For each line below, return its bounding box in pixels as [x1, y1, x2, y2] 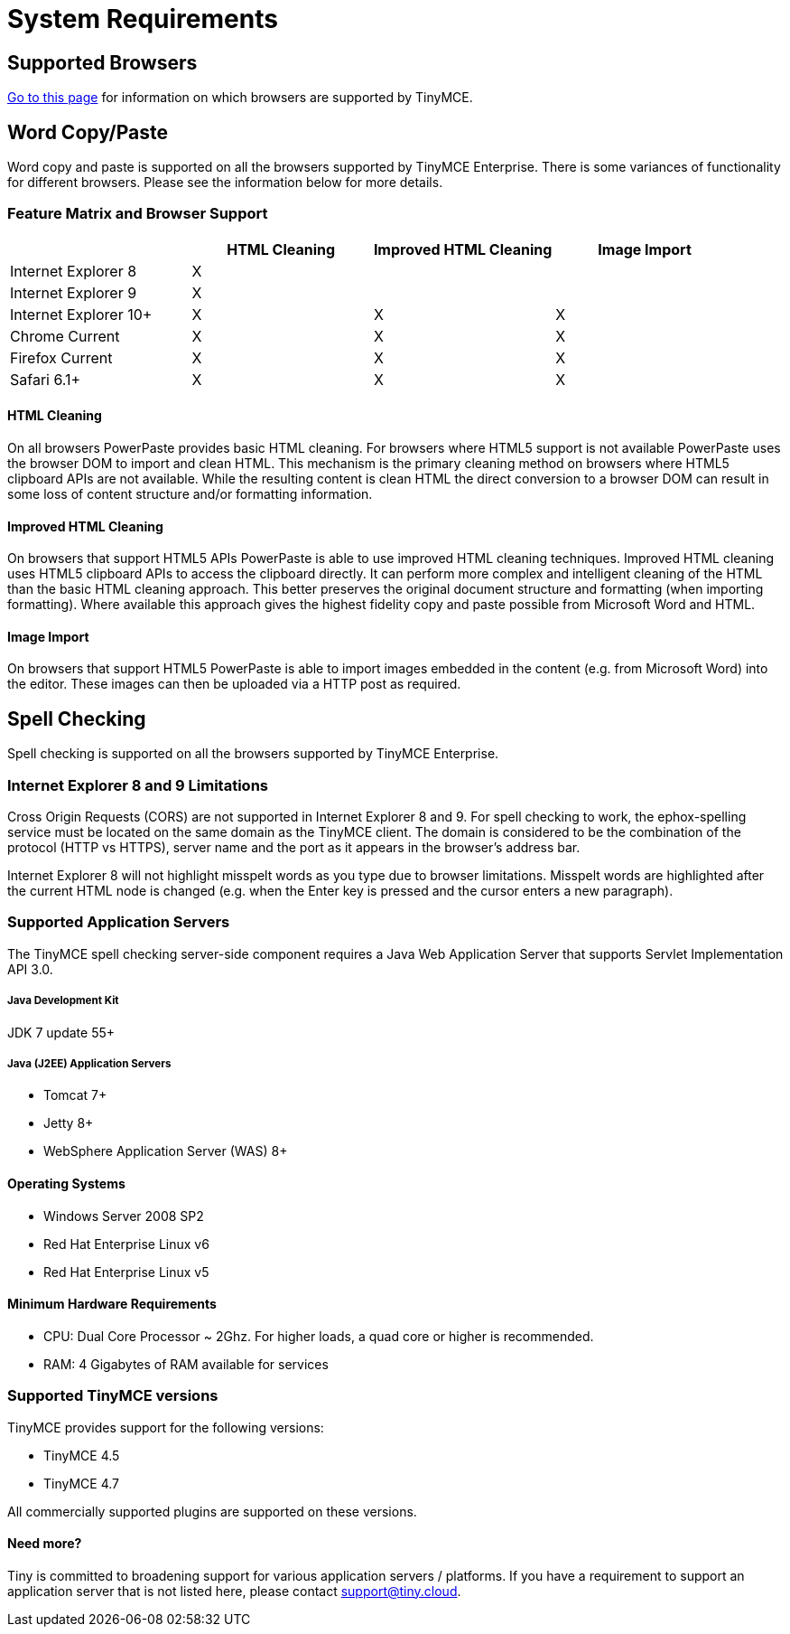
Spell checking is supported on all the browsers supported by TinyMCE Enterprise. [7, 746, 499, 762]
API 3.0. [7, 961, 53, 977]
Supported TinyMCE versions [7, 1386, 218, 1405]
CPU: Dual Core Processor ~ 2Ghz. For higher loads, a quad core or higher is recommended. [43, 1328, 594, 1344]
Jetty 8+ [43, 1115, 94, 1132]
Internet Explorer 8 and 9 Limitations [7, 775, 268, 794]
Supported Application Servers [7, 913, 230, 932]
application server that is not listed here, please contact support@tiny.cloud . [7, 1582, 461, 1599]
